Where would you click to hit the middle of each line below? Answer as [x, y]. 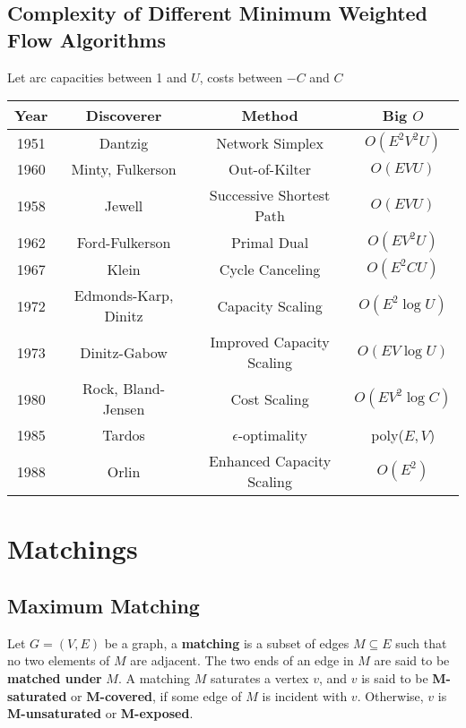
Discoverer [124, 116]
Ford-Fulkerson [124, 242]
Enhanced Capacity [270, 461]
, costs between [241, 77]
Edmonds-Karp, [124, 295]
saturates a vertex [259, 677]
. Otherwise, [390, 695]
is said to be [395, 677]
